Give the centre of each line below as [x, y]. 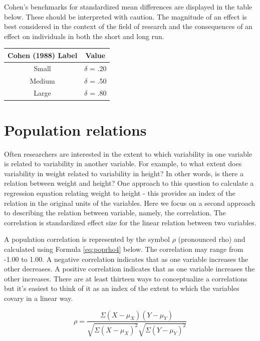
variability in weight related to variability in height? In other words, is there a [124, 173]
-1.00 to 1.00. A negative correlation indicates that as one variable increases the [126, 259]
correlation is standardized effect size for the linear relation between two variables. [130, 222]
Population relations [75, 129]
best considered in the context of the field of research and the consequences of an [128, 26]
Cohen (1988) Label [43, 55]
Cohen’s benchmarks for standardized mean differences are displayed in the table [128, 7]
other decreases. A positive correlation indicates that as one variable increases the [129, 269]
